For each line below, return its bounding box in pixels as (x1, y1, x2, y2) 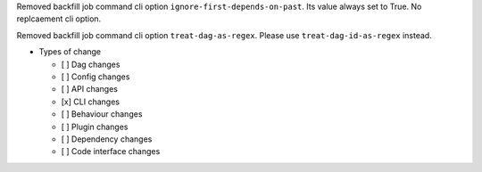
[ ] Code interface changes (61, 146, 161, 157)
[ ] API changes (61, 84, 118, 94)
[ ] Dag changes (61, 59, 120, 70)
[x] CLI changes (61, 96, 120, 107)
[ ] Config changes (61, 71, 130, 82)
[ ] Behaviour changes (61, 109, 143, 119)
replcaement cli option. (16, 13, 102, 24)
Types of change (38, 46, 102, 57)
